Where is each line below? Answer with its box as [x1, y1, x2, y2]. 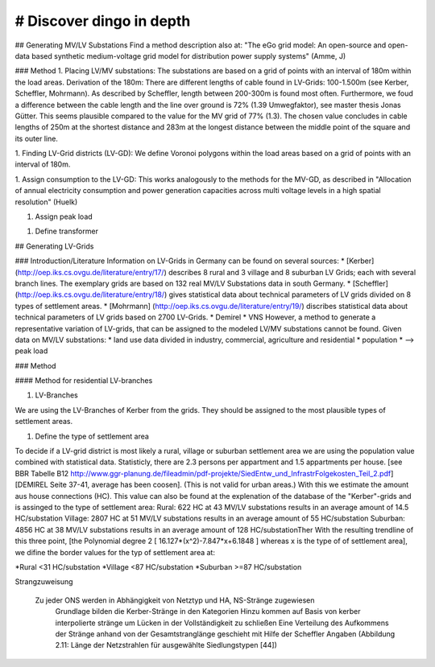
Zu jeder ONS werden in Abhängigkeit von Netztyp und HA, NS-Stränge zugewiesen [35, 595, 315, 605]
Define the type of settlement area [35, 431, 149, 441]
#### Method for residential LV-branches [14, 376, 153, 385]
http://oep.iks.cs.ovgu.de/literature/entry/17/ [17, 267, 164, 277]
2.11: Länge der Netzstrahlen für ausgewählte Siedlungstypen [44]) [55, 640, 278, 650]
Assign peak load [35, 212, 93, 221]
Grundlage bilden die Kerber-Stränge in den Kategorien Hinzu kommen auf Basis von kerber [55, 607, 362, 616]
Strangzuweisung [14, 577, 73, 587]
